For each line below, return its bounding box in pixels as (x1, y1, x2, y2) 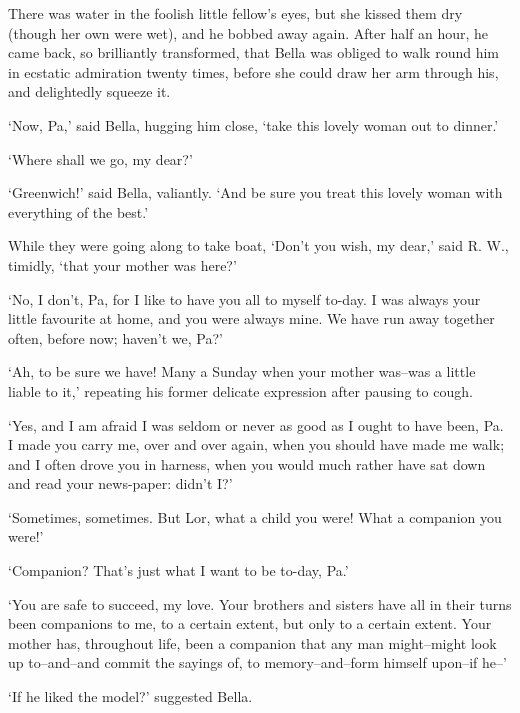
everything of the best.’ (8, 201, 149, 222)
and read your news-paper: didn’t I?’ (8, 473, 233, 494)
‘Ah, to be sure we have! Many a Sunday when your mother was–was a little (8, 361, 476, 382)
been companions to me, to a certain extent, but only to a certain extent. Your (8, 613, 492, 634)
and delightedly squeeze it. (8, 81, 171, 102)
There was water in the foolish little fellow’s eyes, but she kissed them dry (8, 3, 463, 23)
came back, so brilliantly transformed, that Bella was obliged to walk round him (8, 42, 499, 63)
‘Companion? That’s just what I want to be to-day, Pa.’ (8, 560, 349, 581)
